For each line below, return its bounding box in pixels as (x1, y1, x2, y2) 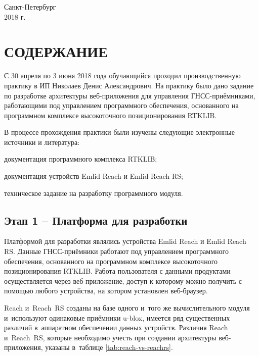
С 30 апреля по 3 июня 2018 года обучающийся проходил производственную (4, 70, 241, 81)
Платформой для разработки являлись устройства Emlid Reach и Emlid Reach (4, 236, 246, 246)
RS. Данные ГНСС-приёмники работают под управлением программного (4, 246, 229, 257)
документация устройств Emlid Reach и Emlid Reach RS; (4, 171, 183, 181)
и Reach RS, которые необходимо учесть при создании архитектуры (4, 332, 217, 342)
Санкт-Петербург (4, 2, 56, 12)
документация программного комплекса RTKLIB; (4, 154, 157, 164)
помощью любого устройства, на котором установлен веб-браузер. (4, 285, 208, 296)
